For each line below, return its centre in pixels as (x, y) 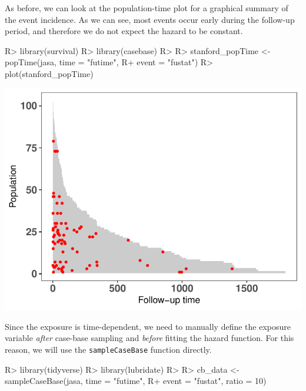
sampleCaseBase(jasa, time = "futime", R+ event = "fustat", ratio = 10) (136, 381)
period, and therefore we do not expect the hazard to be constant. (124, 31)
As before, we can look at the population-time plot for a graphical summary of (147, 8)
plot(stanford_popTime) (49, 73)
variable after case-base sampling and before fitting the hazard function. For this (149, 338)
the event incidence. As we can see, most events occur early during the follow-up (150, 19)
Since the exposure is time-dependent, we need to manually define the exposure (148, 326)
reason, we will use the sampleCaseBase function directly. (108, 349)
